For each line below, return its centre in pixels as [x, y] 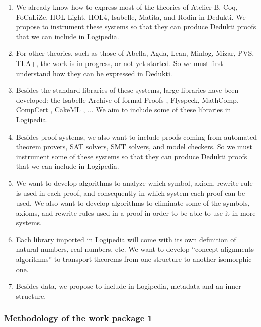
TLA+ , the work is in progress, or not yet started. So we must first [119, 63]
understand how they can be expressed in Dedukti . [94, 73]
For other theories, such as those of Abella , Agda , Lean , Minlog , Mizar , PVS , [135, 53]
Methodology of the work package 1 [78, 318]
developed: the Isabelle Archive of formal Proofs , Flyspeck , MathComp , [127, 100]
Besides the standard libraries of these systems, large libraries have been [127, 90]
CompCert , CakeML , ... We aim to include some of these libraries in [123, 110]
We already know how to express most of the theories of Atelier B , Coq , [127, 7]
